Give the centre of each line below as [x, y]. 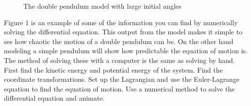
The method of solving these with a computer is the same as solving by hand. [119, 60]
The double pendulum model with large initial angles [102, 6]
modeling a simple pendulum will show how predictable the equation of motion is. [126, 51]
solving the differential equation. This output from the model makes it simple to [123, 32]
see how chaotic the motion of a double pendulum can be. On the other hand [119, 41]
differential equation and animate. [54, 98]
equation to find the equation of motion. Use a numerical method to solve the [119, 88]
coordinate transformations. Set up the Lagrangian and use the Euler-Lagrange [122, 79]
